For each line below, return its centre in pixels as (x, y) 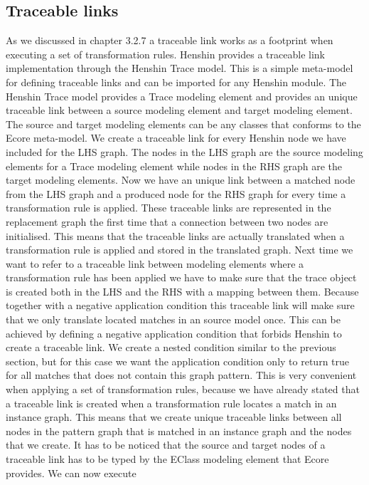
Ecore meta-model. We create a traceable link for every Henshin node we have (176, 138)
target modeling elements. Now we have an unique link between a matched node (181, 180)
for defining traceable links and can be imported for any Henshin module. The (176, 82)
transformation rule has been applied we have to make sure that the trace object (181, 277)
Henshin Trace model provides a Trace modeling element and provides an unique (182, 96)
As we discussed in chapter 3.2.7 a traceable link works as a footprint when (170, 40)
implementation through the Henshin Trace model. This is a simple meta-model (180, 68)
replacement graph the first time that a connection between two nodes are (167, 221)
